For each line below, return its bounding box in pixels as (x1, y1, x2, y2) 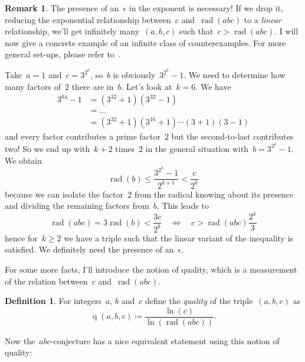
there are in (71, 80, 114, 92)
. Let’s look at (121, 80, 172, 92)
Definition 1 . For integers (5, 295, 102, 307)
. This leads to (156, 199, 209, 212)
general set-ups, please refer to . (5, 48, 121, 60)
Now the (5, 334, 35, 347)
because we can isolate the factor (5, 188, 124, 200)
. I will (274, 25, 299, 37)
